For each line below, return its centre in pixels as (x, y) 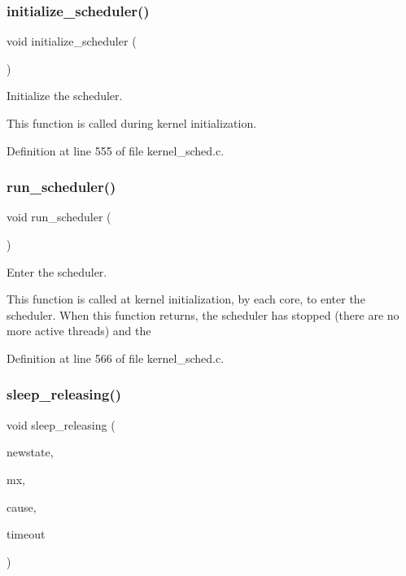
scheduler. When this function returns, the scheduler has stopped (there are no (203, 314)
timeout (26, 534)
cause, (22, 506)
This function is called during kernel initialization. (132, 123)
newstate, (30, 452)
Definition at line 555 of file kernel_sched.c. (116, 150)
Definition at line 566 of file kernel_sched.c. (116, 358)
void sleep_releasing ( (61, 424)
